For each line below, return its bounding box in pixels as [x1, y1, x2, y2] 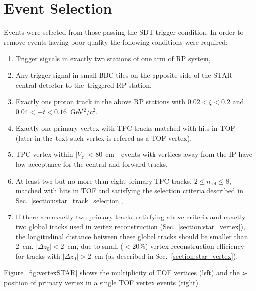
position [4, 277, 28, 287]
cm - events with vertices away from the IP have [105, 149, 253, 159]
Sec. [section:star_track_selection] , [15, 195, 123, 205]
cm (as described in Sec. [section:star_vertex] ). [94, 250, 238, 261]
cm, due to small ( [67, 241, 123, 251]
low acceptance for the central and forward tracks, [15, 159, 168, 169]
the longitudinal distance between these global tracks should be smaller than [15, 231, 248, 241]
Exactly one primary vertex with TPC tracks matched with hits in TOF [15, 123, 235, 133]
